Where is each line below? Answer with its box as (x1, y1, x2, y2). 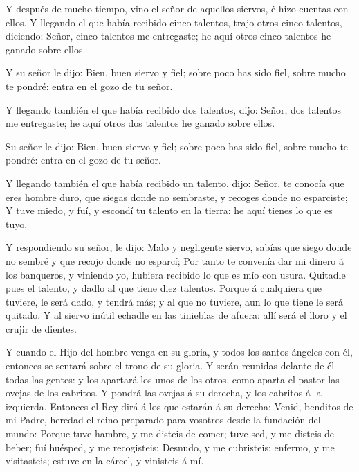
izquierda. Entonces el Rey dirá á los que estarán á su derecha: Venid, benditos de (6, 399, 353, 413)
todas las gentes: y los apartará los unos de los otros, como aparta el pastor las (6, 372, 340, 386)
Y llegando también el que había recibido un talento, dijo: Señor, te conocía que (6, 175, 344, 190)
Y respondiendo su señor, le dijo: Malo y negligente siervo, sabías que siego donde (6, 240, 352, 254)
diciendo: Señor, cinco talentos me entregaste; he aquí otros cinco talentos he (6, 28, 331, 43)
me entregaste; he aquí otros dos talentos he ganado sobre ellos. (6, 116, 275, 130)
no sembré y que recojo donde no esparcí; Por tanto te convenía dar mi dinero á (6, 253, 344, 268)
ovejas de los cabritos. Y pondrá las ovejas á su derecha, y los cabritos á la (6, 385, 322, 400)
